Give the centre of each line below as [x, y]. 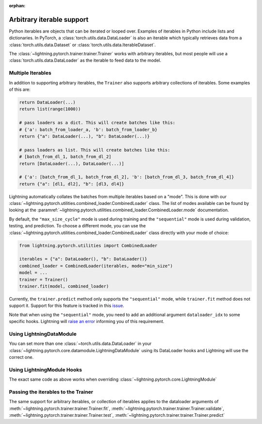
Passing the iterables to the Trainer [51, 392]
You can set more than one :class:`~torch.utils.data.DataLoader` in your [80, 344]
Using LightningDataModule [43, 334]
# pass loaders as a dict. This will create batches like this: [97, 123]
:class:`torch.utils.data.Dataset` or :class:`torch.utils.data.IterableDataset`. [82, 45]
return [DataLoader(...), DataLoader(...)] [72, 163]
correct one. [21, 357]
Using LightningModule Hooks [46, 370]
